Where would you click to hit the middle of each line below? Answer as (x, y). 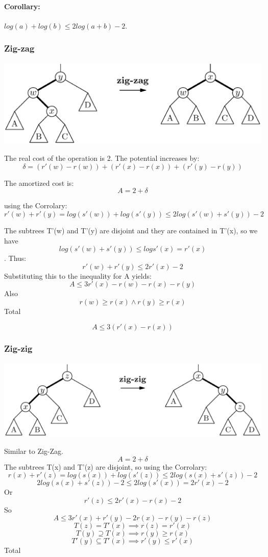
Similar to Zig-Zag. (34, 451)
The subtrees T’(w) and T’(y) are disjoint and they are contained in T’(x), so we (131, 230)
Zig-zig (18, 348)
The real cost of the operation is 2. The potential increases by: (102, 158)
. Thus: (15, 258)
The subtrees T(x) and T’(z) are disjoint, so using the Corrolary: (106, 466)
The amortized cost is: (39, 183)
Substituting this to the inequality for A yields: (78, 275)
